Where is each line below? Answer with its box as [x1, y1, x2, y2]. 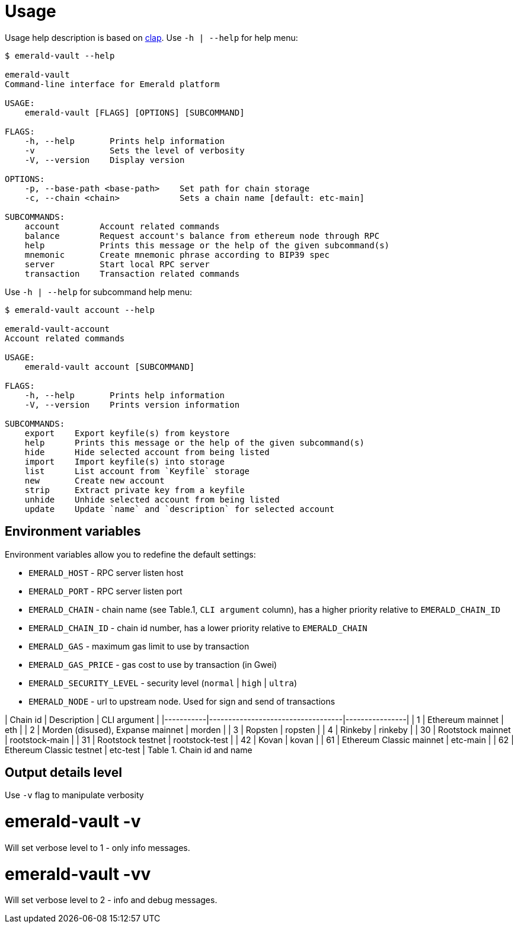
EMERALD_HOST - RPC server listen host [28, 567, 184, 578]
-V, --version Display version [24, 155, 185, 165]
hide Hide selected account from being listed [24, 447, 270, 457]
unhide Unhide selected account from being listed [24, 494, 280, 504]
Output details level [5, 765, 123, 780]
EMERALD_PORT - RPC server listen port [28, 585, 183, 596]
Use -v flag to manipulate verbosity [5, 790, 144, 801]
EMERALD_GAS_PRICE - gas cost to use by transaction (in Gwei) [28, 659, 277, 670]
